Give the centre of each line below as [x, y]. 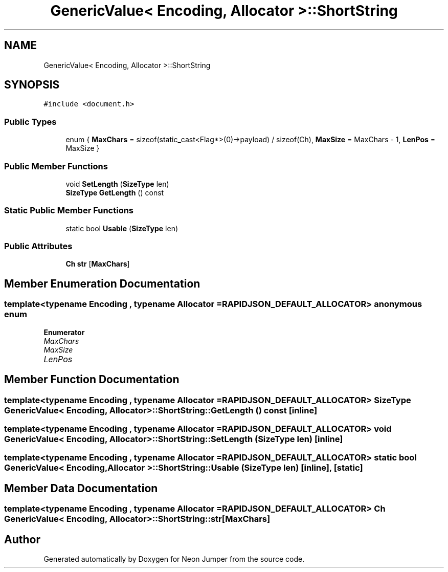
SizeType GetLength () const [115, 192]
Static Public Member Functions [69, 211]
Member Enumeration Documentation [102, 283]
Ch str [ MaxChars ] [98, 264]
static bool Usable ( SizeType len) [122, 228]
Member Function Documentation [92, 380]
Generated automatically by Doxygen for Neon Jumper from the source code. [174, 559]
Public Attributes [38, 246]
